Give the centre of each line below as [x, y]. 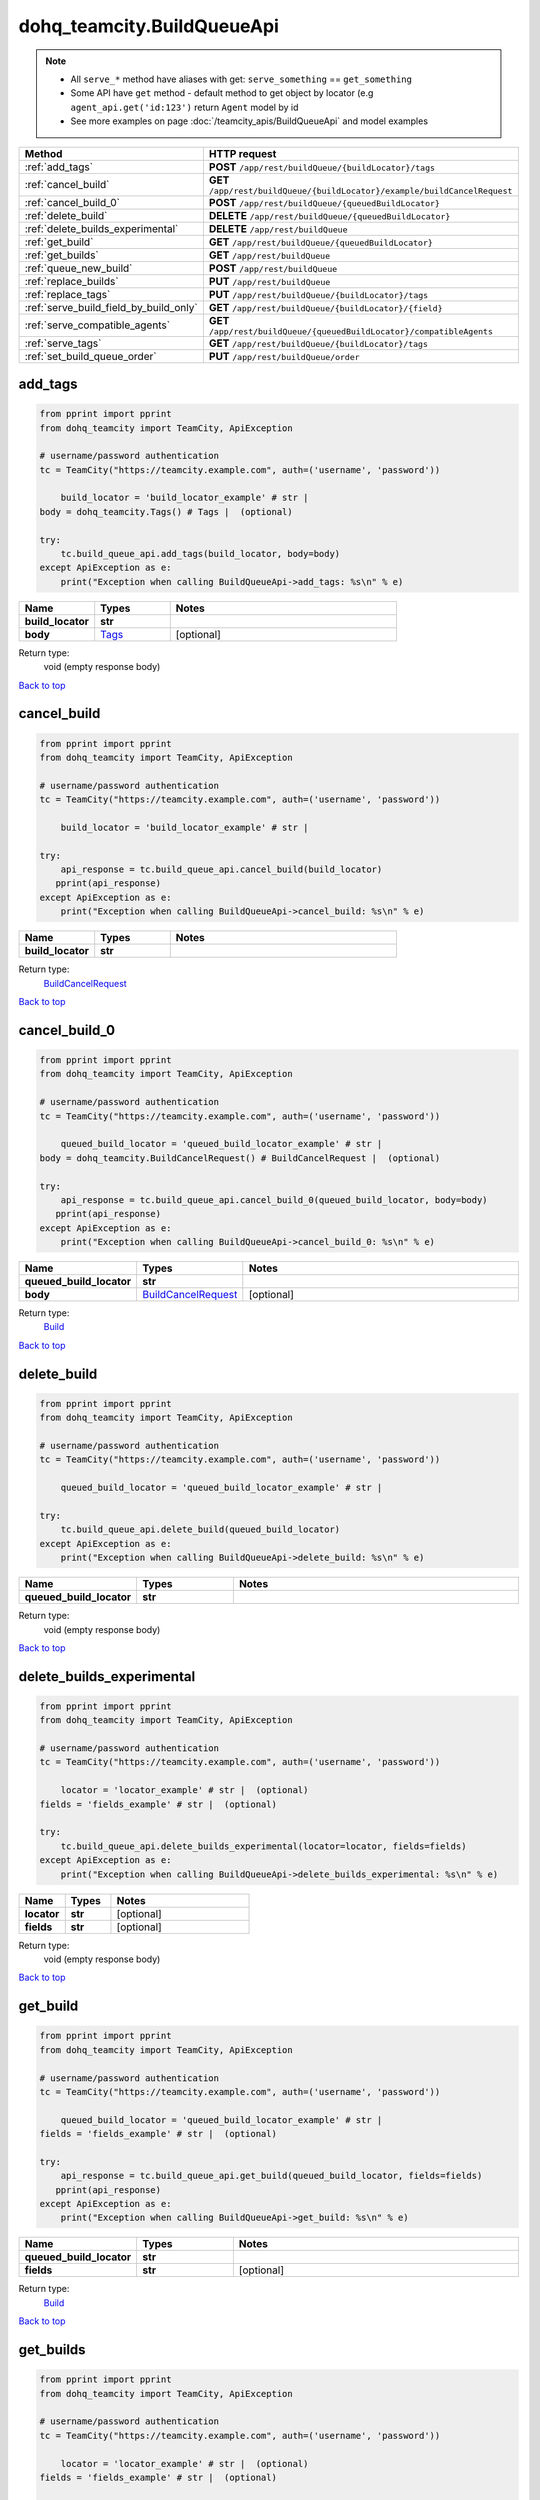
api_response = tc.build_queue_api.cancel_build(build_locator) [221, 869]
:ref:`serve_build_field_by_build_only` [111, 307]
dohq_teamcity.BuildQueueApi [148, 26]
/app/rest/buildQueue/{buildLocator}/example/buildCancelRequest [360, 190]
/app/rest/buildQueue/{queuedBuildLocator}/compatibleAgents [351, 331]
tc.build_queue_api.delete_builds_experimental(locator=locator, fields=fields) [263, 1846]
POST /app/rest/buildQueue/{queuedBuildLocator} [324, 202]
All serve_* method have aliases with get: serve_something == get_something [241, 79]
